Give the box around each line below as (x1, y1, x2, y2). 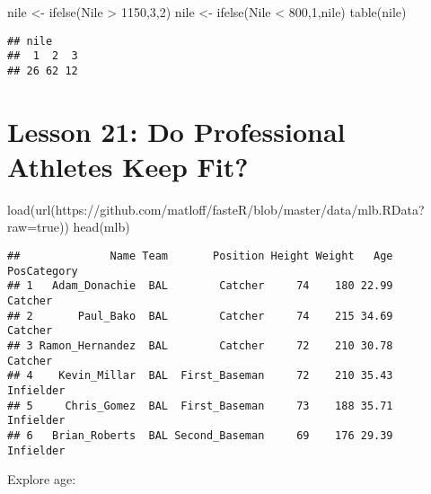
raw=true (7, 217, 60, 236)
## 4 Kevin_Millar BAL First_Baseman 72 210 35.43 (7, 369, 393, 383)
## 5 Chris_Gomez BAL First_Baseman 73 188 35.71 (7, 399, 393, 412)
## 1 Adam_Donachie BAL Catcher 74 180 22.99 (7, 279, 393, 293)
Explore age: (7, 470, 76, 489)
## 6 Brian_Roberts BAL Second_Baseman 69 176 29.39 (7, 428, 393, 442)
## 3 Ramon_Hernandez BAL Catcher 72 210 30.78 (7, 340, 393, 352)
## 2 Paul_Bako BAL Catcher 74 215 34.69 (7, 309, 393, 322)
